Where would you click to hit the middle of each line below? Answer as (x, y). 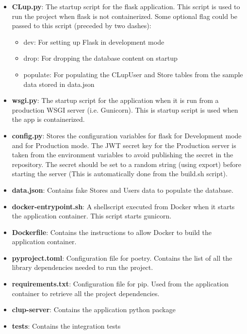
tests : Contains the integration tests (66, 326)
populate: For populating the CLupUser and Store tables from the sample (133, 74)
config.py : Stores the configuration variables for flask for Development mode (127, 135)
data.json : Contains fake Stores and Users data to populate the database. (123, 190)
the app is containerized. (48, 119)
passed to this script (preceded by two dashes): (82, 25)
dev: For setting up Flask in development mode (94, 42)
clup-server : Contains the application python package (94, 309)
